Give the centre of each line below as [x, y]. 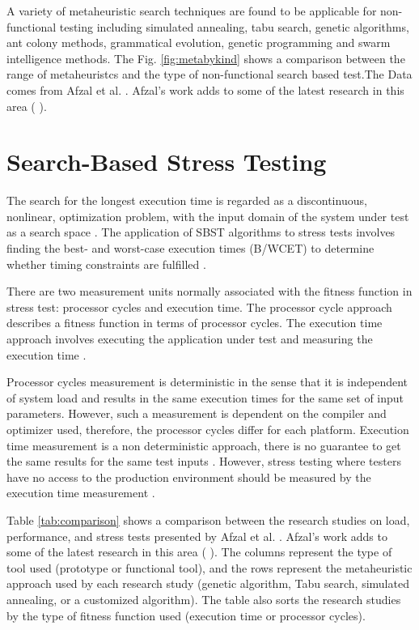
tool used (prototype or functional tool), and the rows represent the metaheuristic [209, 567]
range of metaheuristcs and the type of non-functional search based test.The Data [209, 74]
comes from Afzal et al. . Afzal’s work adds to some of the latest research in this [205, 89]
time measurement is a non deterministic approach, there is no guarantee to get [204, 445]
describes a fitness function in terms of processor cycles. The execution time [195, 323]
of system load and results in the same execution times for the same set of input [205, 397]
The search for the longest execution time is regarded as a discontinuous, [187, 200]
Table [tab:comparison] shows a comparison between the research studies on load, [208, 519]
